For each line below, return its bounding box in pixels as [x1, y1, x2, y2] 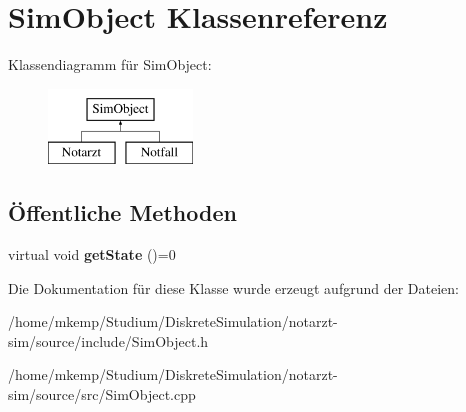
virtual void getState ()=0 [8, 244, 176, 265]
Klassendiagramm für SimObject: [8, 54, 212, 75]
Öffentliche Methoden [8, 197, 237, 228]
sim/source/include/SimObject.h [8, 330, 209, 351]
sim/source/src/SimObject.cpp [8, 384, 196, 405]
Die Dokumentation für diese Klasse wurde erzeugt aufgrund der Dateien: [8, 277, 459, 298]
